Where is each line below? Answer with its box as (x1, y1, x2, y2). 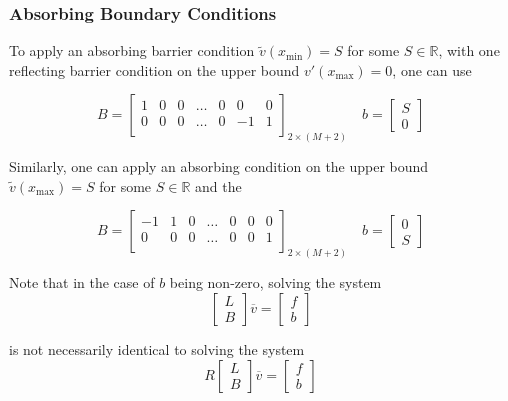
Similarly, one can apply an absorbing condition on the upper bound (9, 156, 429, 177)
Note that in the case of (9, 272, 155, 293)
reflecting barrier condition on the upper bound (9, 59, 300, 80)
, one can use (392, 59, 472, 80)
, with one (438, 40, 500, 61)
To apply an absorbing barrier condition (9, 40, 255, 61)
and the (195, 175, 242, 196)
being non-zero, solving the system (169, 272, 382, 293)
